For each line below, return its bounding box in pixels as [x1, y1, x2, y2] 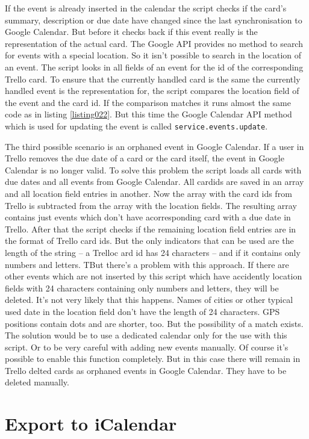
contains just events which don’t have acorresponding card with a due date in [5, 211, 291, 223]
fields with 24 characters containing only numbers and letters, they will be [5, 281, 279, 294]
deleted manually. [5, 376, 69, 388]
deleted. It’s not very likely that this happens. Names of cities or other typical [5, 293, 293, 306]
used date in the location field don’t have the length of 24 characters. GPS [5, 305, 280, 317]
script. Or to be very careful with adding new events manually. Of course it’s [5, 340, 289, 353]
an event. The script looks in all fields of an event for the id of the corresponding [5, 60, 304, 73]
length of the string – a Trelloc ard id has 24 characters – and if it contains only [5, 246, 301, 258]
